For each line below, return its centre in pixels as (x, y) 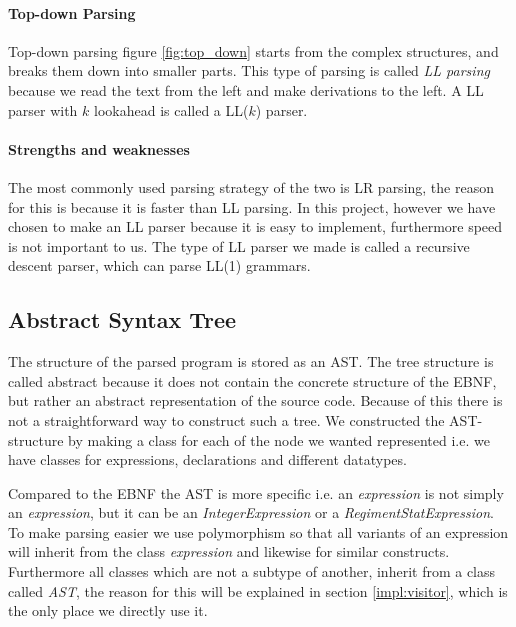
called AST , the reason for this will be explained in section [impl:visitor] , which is (258, 590)
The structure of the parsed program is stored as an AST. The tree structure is (251, 361)
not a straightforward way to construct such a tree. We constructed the (226, 419)
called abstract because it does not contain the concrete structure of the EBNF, (252, 380)
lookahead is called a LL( (171, 109)
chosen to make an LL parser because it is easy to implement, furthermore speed (255, 226)
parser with (43, 109)
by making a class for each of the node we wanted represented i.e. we (279, 439)
